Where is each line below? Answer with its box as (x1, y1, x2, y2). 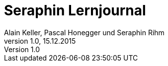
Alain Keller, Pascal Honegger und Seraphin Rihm (4, 28, 165, 37)
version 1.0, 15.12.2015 (4, 36, 76, 45)
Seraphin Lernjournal (4, 2, 146, 19)
